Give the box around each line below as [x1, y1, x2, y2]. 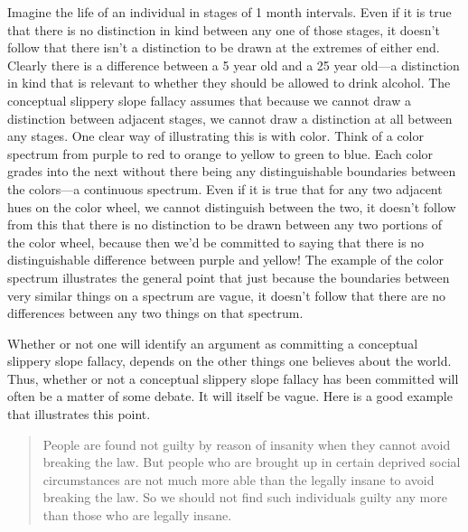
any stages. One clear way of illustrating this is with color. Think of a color [7, 126, 424, 145]
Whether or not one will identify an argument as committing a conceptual [7, 333, 418, 352]
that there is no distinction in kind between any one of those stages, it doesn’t [7, 20, 440, 39]
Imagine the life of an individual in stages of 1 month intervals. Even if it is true [7, 3, 452, 21]
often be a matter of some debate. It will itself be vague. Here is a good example [7, 387, 453, 406]
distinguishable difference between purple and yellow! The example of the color [7, 250, 444, 269]
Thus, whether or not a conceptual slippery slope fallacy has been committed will [7, 369, 459, 387]
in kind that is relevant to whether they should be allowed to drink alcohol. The [7, 73, 451, 92]
